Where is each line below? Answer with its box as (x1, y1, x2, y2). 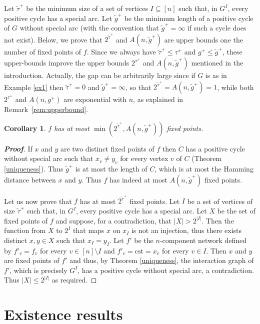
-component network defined (159, 234, 246, 245)
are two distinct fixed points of (60, 143, 154, 153)
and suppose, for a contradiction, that (55, 215, 172, 225)
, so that (125, 81, 151, 92)
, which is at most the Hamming (154, 163, 253, 174)
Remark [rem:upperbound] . (4, 104, 88, 114)
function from (4, 225, 46, 235)
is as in (205, 70, 227, 80)
